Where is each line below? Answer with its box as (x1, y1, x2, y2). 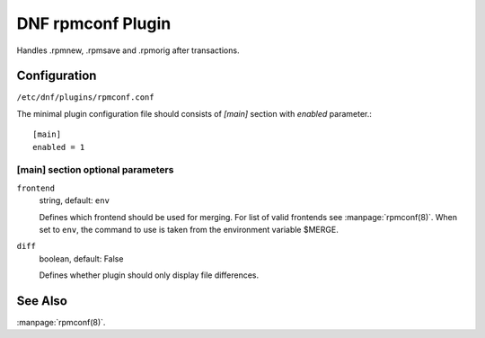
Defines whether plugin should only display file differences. (39, 270, 260, 280)
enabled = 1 (32, 142, 85, 152)
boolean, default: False (39, 253, 124, 264)
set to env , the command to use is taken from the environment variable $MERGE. (39, 224, 339, 235)
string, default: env (39, 195, 110, 206)
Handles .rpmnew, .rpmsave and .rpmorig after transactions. (16, 45, 240, 56)
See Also (16, 293, 67, 308)
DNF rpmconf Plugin (16, 13, 172, 33)
